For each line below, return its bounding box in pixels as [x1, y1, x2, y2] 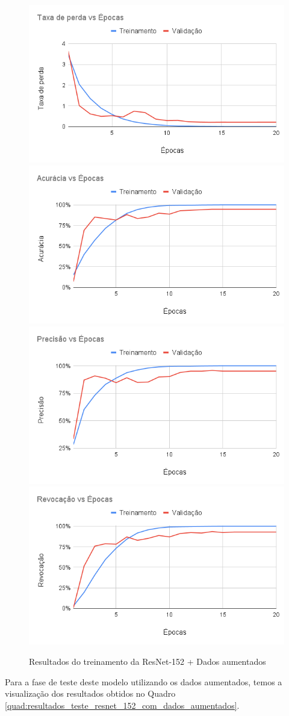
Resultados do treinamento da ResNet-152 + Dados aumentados [29, 655, 266, 668]
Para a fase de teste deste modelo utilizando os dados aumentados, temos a [5, 675, 282, 688]
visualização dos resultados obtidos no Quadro [5, 687, 176, 700]
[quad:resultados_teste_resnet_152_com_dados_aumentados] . [5, 699, 240, 711]
